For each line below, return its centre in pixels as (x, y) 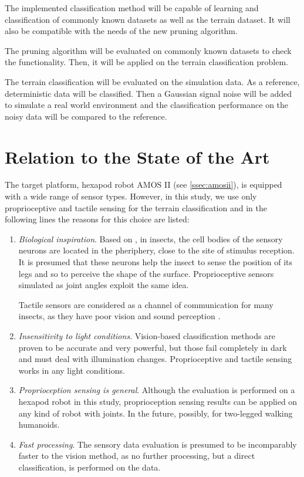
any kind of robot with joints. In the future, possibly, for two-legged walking (156, 413)
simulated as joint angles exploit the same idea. (104, 285)
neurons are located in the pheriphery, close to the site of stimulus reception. (156, 250)
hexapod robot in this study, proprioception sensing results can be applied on (158, 401)
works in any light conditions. (72, 370)
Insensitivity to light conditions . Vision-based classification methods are (147, 336)
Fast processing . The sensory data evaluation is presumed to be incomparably (158, 444)
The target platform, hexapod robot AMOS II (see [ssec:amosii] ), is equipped (143, 185)
